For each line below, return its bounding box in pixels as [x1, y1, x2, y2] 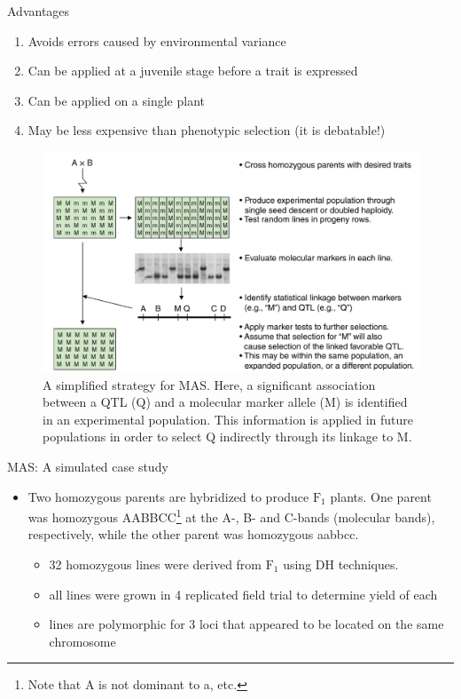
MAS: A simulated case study [7, 457, 168, 475]
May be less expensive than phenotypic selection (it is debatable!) [27, 121, 386, 139]
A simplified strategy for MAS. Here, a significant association [43, 375, 376, 393]
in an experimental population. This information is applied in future [43, 409, 414, 428]
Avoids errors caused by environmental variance [27, 31, 286, 50]
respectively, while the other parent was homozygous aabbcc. [27, 525, 359, 544]
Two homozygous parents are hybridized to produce [27, 487, 309, 505]
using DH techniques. [283, 554, 399, 573]
